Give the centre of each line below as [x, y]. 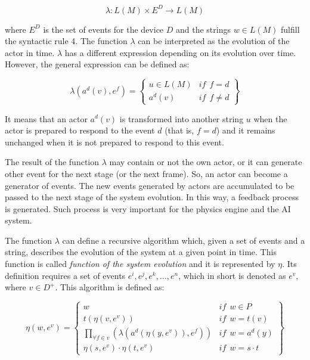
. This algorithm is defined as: [110, 287]
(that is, [179, 130]
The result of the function [52, 162]
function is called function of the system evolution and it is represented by [140, 264]
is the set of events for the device [103, 29]
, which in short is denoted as [232, 275]
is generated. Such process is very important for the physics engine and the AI [148, 208]
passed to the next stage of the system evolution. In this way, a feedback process [152, 197]
